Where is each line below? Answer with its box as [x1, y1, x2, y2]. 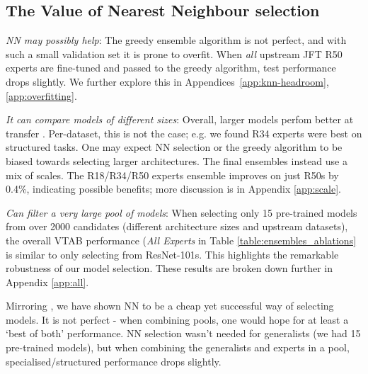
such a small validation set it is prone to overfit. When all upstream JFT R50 [6, 46, 343, 61]
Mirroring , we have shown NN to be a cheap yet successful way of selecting [6, 298, 334, 313]
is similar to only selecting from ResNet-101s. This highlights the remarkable [6, 246, 339, 261]
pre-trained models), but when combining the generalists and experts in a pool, [6, 340, 350, 355]
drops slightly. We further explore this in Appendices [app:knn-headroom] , [6, 74, 329, 89]
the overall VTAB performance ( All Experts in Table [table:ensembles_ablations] [6, 232, 357, 247]
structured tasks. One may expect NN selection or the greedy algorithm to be [6, 140, 343, 154]
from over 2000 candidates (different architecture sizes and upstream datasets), [6, 219, 348, 234]
